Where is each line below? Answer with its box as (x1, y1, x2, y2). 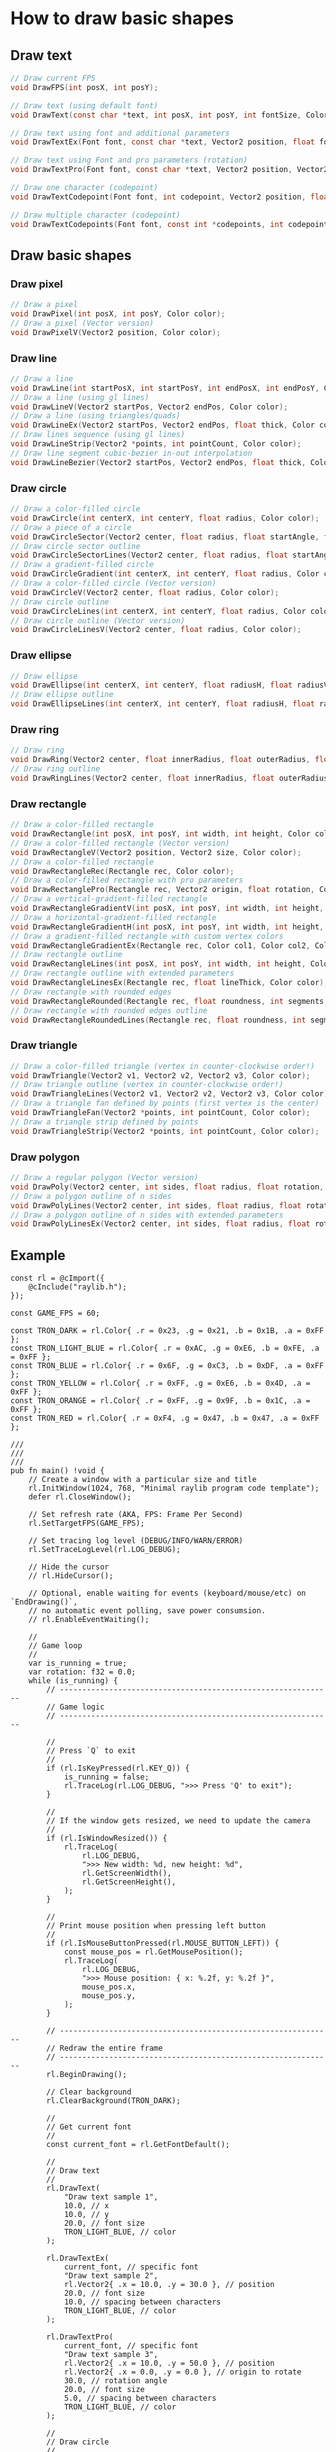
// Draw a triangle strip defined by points (10, 1117, 199, 1127)
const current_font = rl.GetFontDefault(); (46, 2140, 230, 2150)
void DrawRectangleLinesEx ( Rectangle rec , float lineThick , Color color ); (10, 978, 329, 988)
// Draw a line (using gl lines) (10, 392, 150, 402)
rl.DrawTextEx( (46, 2253, 110, 2264)
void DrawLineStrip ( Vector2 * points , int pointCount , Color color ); (10, 439, 302, 449)
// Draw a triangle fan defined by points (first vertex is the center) (10, 1098, 320, 1109)
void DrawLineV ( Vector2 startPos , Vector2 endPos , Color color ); (10, 402, 288, 412)
